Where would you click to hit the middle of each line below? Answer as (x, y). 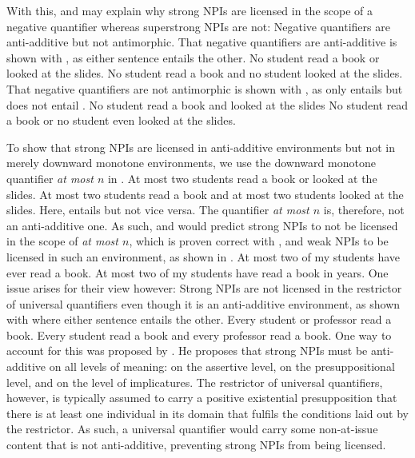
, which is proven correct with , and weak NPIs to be (259, 241)
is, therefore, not (364, 210)
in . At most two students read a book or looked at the (242, 178)
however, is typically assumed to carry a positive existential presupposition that (202, 398)
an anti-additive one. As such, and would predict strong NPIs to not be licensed (202, 225)
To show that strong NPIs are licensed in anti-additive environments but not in (201, 147)
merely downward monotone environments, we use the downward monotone (191, 163)
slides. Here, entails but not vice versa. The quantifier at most (158, 210)
